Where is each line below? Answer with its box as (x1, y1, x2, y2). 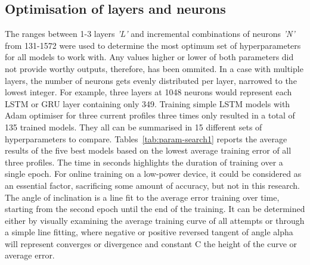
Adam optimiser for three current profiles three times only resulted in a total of (5, 109, 295, 121)
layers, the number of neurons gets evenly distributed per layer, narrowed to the (5, 74, 297, 86)
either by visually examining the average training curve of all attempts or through (5, 214, 305, 226)
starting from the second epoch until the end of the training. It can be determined (5, 202, 305, 215)
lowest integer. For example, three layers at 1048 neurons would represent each (5, 86, 292, 98)
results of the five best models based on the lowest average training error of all (5, 144, 292, 157)
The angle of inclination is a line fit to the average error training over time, (5, 191, 280, 203)
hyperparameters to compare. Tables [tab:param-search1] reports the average (5, 132, 287, 145)
